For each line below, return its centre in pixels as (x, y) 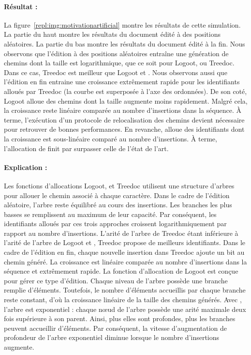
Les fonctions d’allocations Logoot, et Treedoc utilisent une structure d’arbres (119, 185)
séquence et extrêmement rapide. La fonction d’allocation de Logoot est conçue (121, 271)
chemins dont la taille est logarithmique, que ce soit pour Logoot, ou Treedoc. (119, 63)
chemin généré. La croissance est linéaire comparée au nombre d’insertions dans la (125, 261)
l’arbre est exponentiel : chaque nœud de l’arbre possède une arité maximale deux (125, 309)
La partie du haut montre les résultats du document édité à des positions (112, 34)
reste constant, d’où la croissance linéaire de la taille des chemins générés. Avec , (123, 300)
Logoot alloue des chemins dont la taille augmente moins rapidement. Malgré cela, (126, 100)
